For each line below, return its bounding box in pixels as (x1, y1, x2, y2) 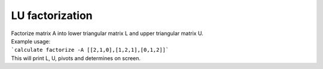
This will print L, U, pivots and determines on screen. (11, 54, 141, 62)
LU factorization (11, 9, 93, 22)
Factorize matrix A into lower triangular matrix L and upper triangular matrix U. (11, 30, 203, 37)
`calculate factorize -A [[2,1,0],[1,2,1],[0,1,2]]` (11, 46, 169, 54)
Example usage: (11, 37, 51, 45)
